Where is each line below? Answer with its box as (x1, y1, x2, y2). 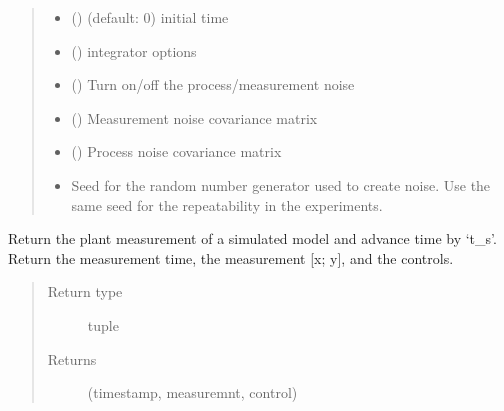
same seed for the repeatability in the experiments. (71, 194, 383, 215)
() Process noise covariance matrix (71, 141, 282, 162)
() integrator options (71, 40, 197, 61)
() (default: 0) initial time (71, 7, 229, 27)
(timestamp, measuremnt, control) (87, 382, 298, 403)
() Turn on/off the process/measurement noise (71, 74, 355, 95)
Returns (47, 348, 97, 369)
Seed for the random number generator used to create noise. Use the (71, 174, 491, 195)
